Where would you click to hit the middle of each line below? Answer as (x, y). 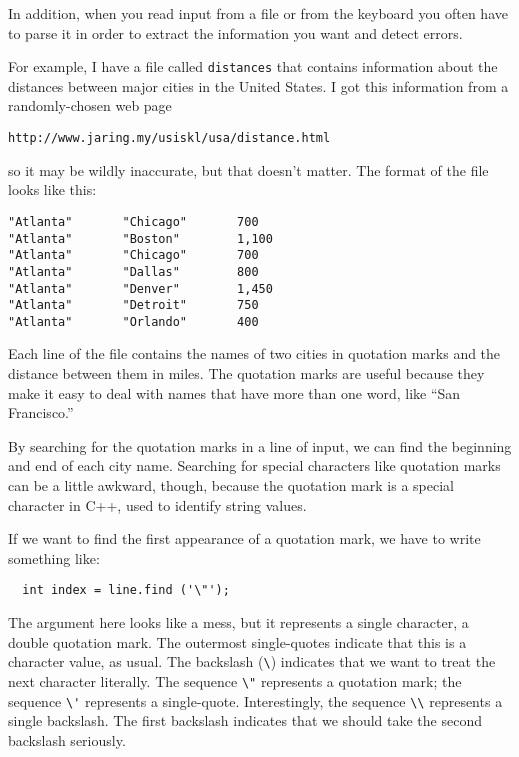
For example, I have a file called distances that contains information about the (253, 66)
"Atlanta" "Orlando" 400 (133, 321)
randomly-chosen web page (90, 105)
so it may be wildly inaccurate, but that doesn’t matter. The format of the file (248, 169)
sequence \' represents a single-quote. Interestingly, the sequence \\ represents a (255, 700)
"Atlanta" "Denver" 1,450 (140, 288)
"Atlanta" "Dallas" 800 (133, 271)
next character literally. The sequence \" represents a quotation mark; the (235, 680)
